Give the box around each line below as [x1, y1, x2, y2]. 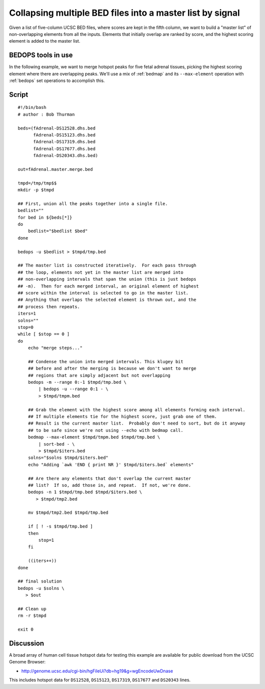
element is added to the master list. [9, 38, 80, 44]
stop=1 [38, 537, 54, 543]
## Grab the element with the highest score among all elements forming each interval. [27, 407, 245, 412]
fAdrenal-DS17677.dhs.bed [33, 146, 96, 152]
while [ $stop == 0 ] [18, 331, 70, 337]
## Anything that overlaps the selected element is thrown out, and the [18, 297, 196, 303]
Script [9, 90, 28, 99]
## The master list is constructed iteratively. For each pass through [18, 263, 196, 268]
